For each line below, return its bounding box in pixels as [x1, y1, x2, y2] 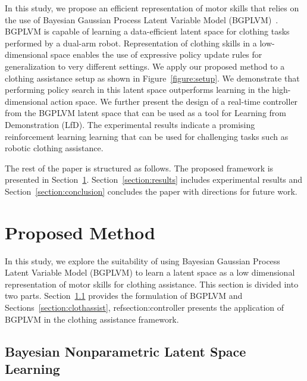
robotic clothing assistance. [5, 142, 104, 154]
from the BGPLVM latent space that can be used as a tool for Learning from [5, 107, 286, 119]
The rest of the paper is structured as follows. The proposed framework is [5, 161, 274, 174]
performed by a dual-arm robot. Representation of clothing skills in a [5, 36, 257, 49]
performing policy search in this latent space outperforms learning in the [5, 83, 270, 96]
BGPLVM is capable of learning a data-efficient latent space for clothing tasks [5, 25, 290, 38]
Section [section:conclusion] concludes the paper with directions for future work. [5, 185, 297, 197]
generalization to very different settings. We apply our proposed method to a [5, 60, 285, 72]
